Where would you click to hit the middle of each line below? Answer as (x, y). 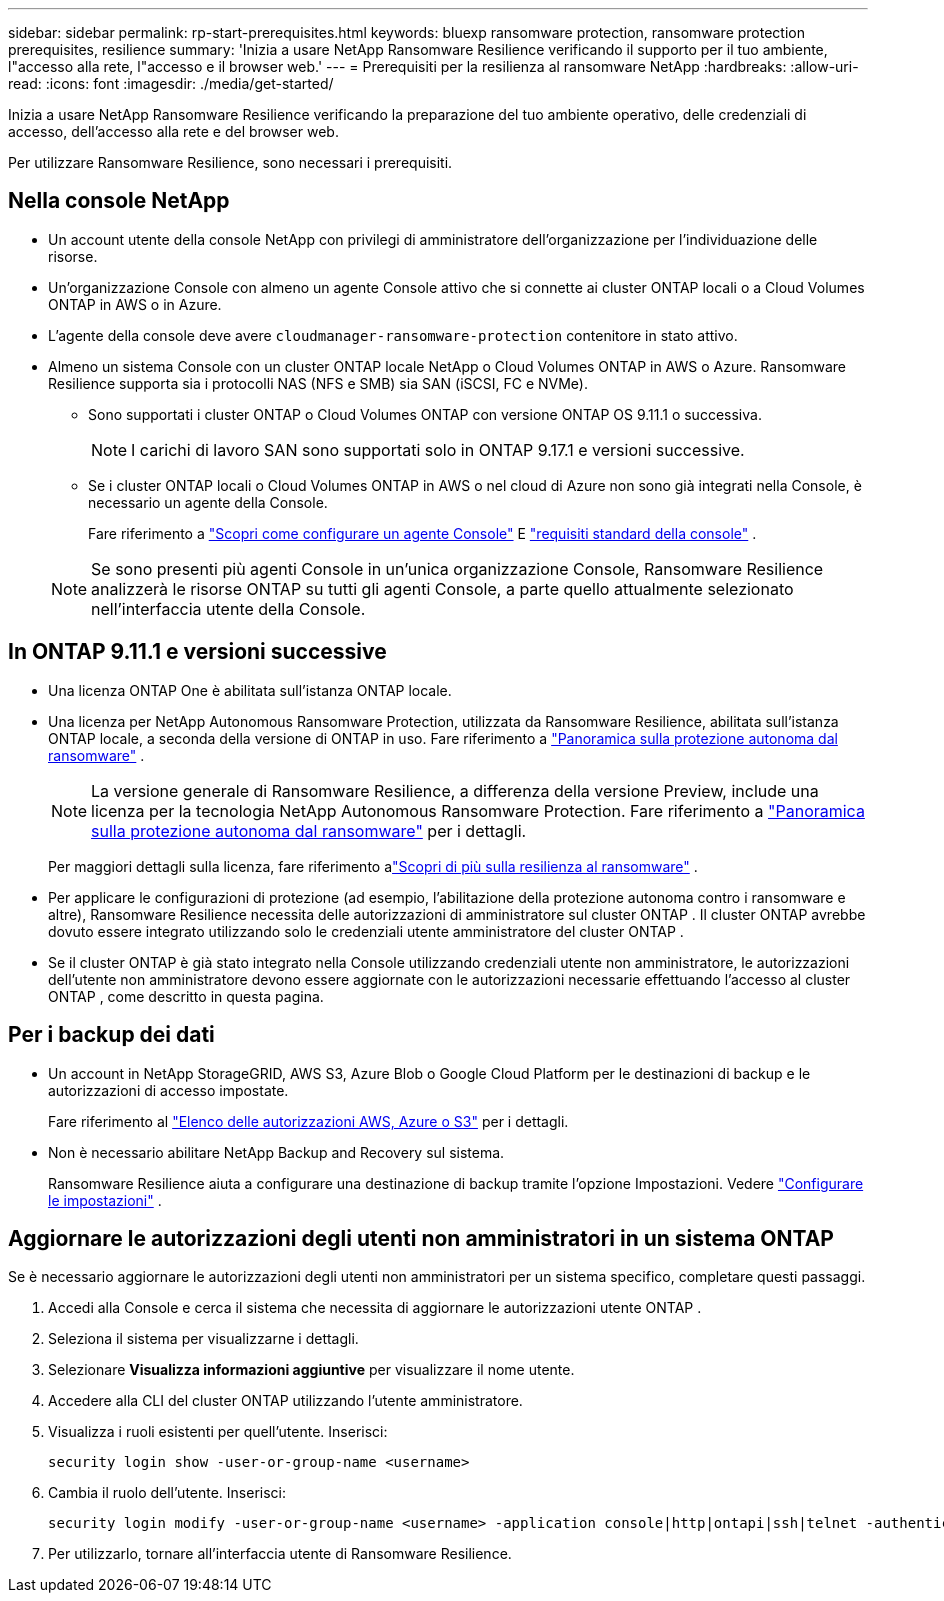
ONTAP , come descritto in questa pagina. (186, 996)
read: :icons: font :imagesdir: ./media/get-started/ (171, 83)
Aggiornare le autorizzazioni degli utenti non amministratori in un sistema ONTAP (421, 1238)
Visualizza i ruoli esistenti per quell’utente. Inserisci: (218, 1432)
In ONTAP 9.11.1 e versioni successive (197, 652)
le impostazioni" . (105, 1200)
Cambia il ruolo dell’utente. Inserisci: (167, 1493)
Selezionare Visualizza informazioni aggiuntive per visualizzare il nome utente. (311, 1370)
